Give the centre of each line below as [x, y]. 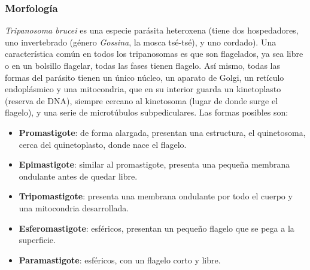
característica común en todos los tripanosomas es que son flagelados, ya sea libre [154, 54]
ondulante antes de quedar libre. [78, 176]
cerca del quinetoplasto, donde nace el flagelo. [103, 144]
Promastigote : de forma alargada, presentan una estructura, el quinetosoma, [162, 132]
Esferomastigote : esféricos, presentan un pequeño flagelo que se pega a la [156, 228]
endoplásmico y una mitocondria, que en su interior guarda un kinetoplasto [143, 89]
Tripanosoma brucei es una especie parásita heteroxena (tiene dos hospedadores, [152, 30]
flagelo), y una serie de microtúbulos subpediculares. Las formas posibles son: [147, 112]
